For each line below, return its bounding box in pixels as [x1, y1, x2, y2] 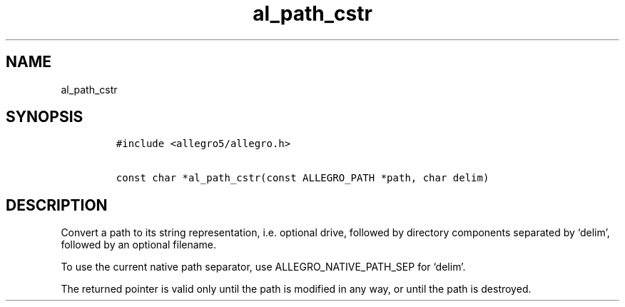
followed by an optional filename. [61, 238, 217, 251]
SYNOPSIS [6, 108, 83, 126]
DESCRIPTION [6, 196, 108, 214]
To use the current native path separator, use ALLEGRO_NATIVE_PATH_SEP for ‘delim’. [61, 261, 466, 273]
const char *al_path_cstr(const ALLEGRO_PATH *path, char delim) [116, 172, 489, 184]
